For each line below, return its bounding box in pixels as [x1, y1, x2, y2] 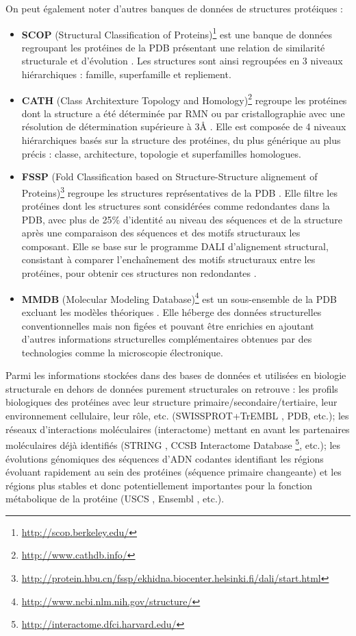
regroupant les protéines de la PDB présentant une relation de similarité [21, 40, 325, 54]
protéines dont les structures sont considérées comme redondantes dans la [21, 199, 330, 213]
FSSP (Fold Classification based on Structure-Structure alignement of [21, 169, 318, 184]
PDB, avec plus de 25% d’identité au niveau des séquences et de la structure [21, 212, 342, 226]
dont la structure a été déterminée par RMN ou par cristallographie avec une [21, 106, 345, 120]
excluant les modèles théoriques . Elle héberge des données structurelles [21, 304, 322, 319]
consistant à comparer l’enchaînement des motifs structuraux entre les [21, 252, 316, 267]
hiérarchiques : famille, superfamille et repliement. [21, 67, 231, 82]
